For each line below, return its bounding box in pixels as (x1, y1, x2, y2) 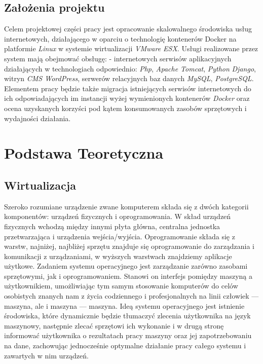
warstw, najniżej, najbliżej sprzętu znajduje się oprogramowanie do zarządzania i (4, 241, 254, 251)
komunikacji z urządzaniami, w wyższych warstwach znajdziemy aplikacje (4, 250, 232, 261)
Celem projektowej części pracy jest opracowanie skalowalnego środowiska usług (4, 23, 252, 34)
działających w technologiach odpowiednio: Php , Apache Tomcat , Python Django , (4, 63, 256, 74)
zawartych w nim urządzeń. (4, 350, 89, 360)
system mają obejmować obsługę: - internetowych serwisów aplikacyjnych (4, 53, 232, 63)
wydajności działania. (4, 113, 71, 123)
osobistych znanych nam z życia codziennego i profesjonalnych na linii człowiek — (4, 290, 259, 301)
